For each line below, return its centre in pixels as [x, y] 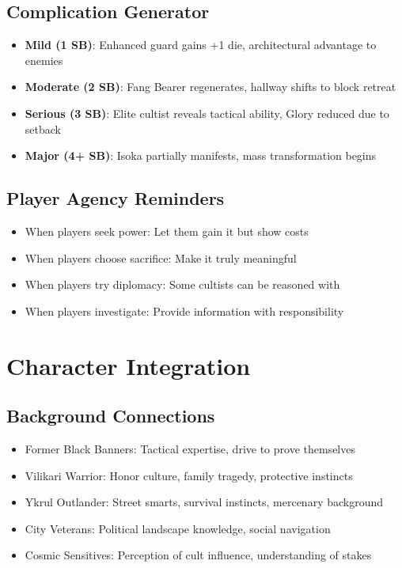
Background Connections [111, 416]
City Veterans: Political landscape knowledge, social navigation [178, 528]
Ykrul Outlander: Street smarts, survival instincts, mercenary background [204, 502]
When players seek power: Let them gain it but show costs [167, 231]
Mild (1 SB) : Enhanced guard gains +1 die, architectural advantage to [201, 45]
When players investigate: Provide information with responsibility [184, 311]
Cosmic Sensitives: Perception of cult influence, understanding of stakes [198, 555]
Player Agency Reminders [116, 198]
